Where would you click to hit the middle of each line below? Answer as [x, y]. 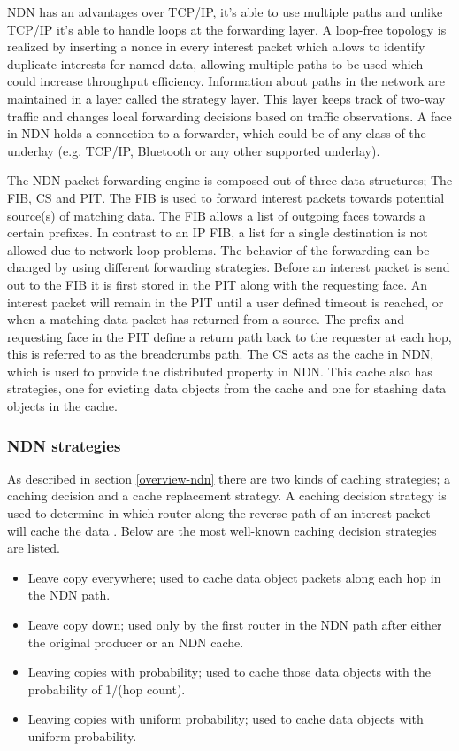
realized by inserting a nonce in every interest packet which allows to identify [216, 46]
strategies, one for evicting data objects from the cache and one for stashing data [227, 388]
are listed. [34, 548]
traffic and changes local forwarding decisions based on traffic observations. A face [229, 116]
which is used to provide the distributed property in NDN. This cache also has [220, 371]
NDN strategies [64, 445]
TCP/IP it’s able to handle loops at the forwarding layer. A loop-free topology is [227, 29]
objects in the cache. [62, 406]
